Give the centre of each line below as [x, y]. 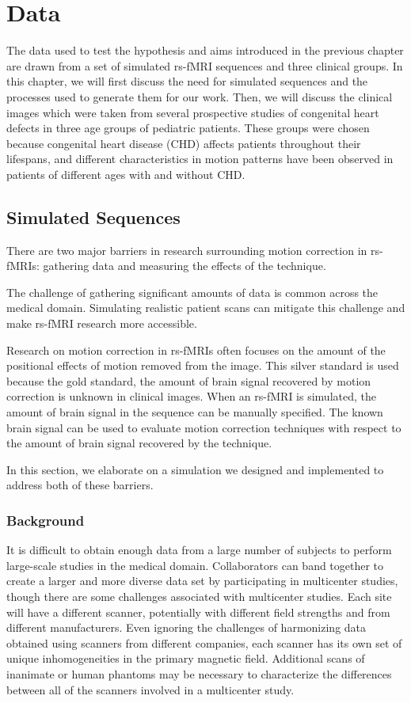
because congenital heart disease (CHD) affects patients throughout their [184, 143]
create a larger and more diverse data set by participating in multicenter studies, [202, 581]
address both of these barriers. [80, 485]
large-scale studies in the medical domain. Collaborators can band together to [195, 565]
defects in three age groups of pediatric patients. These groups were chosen [188, 128]
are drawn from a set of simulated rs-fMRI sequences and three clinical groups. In [205, 65]
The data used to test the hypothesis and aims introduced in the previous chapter [205, 50]
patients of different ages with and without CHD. [126, 174]
